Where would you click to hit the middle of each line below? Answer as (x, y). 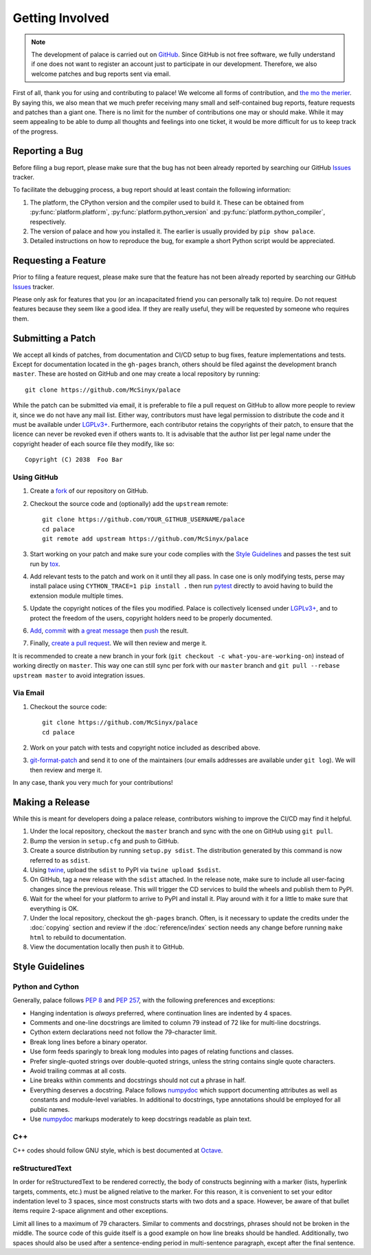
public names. (50, 1109)
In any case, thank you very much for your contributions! (93, 783)
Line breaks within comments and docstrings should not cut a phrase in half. (138, 1080)
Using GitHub (35, 477)
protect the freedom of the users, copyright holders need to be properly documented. (151, 618)
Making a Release (52, 802)
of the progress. (35, 131)
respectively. (48, 222)
